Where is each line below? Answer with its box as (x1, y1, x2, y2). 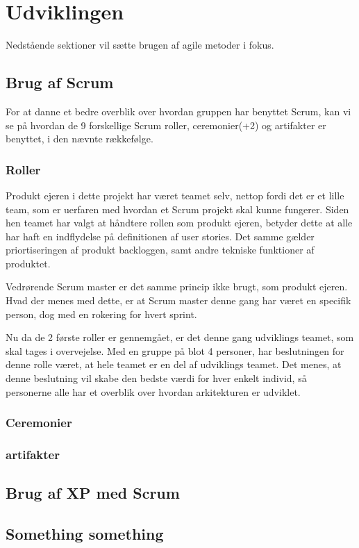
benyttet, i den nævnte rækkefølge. (6, 131, 153, 146)
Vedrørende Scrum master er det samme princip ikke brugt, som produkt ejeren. (6, 279, 348, 294)
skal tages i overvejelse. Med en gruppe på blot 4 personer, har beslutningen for (6, 343, 344, 358)
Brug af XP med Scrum (6, 482, 180, 504)
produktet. (6, 256, 51, 270)
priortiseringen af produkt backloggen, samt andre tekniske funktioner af (6, 242, 315, 257)
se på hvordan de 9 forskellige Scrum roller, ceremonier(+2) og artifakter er (6, 117, 326, 132)
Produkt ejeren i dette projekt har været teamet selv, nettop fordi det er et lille (6, 188, 344, 202)
